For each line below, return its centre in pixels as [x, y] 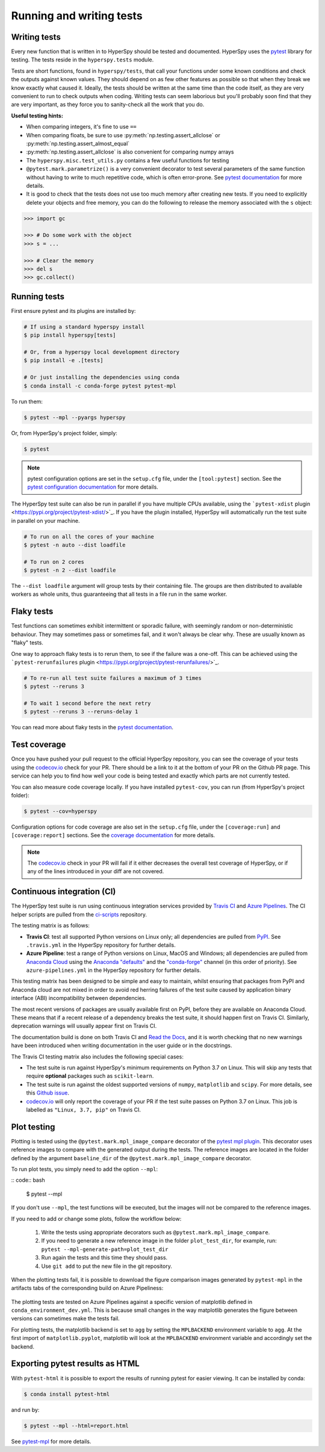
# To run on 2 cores [54, 562]
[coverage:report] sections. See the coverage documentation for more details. [113, 835]
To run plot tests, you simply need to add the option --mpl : [85, 1169]
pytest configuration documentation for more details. [93, 487]
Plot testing [33, 1127]
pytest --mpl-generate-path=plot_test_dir [105, 1249]
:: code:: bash [28, 1180]
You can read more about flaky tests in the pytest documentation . [92, 728]
